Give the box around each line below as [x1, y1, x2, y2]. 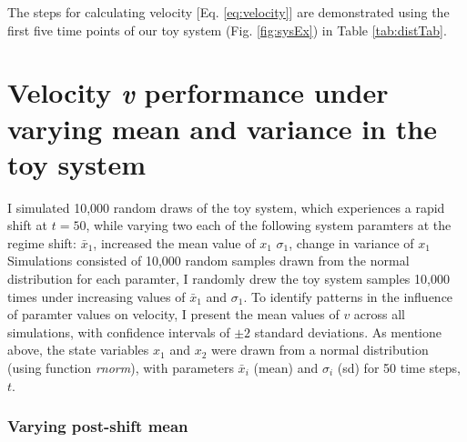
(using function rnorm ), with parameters [7, 358, 234, 377]
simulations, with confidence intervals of [7, 322, 230, 341]
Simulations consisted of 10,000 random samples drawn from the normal [7, 251, 410, 270]
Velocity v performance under [7, 74, 389, 112]
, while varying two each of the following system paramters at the [86, 216, 452, 235]
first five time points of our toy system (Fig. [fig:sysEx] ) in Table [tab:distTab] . [7, 20, 447, 39]
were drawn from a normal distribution [210, 340, 429, 359]
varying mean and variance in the [7, 109, 437, 146]
